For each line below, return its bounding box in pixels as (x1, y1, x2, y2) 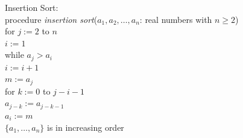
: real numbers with (139, 13, 212, 25)
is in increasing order (47, 121, 124, 133)
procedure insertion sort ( (5, 13, 98, 25)
